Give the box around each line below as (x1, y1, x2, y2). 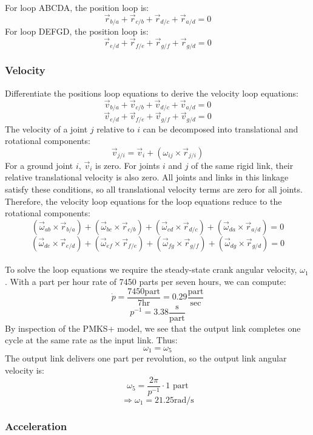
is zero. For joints (95, 159, 160, 171)
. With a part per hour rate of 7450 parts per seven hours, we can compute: (5, 275, 286, 288)
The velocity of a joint (5, 122, 88, 135)
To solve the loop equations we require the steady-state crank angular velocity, (5, 263, 297, 276)
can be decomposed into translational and (143, 122, 298, 135)
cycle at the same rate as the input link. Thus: (5, 334, 178, 346)
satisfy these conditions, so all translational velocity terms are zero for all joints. (5, 183, 303, 196)
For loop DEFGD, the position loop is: (5, 25, 149, 38)
